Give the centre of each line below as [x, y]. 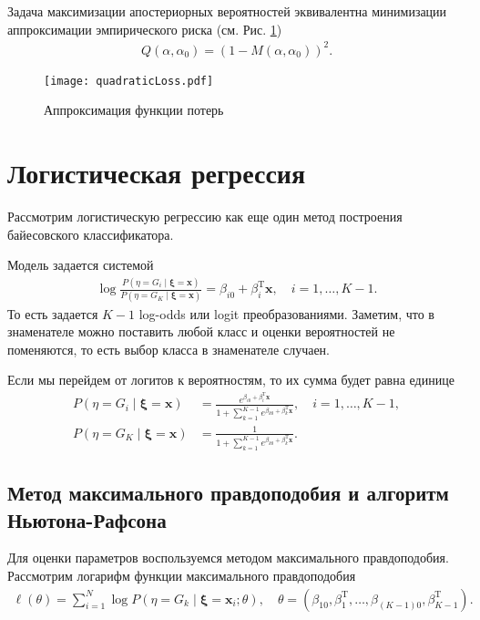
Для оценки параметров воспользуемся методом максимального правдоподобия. [228, 558]
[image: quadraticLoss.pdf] [129, 81]
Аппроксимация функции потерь [134, 110]
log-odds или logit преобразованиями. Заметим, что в [286, 313]
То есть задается [53, 313]
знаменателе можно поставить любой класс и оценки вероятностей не [201, 331]
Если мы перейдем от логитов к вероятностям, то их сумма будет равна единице [231, 380]
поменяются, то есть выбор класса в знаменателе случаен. [169, 349]
